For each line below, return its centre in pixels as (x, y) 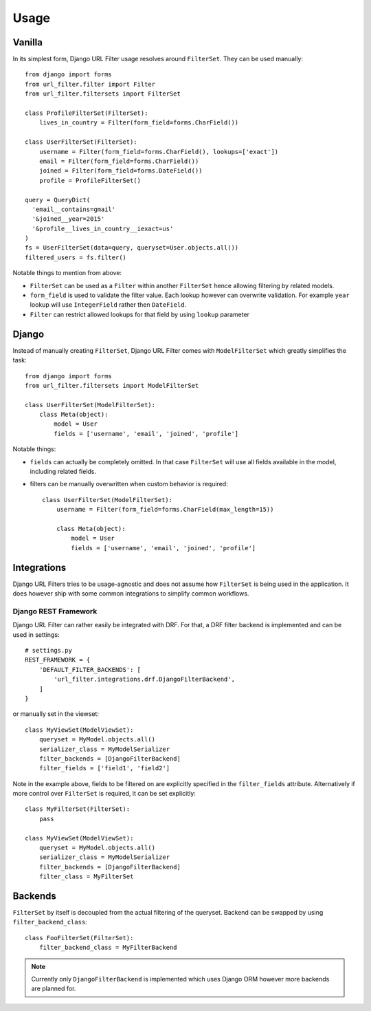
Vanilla (27, 42)
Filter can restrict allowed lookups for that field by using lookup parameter (140, 314)
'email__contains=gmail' (74, 209)
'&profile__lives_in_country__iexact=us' (103, 228)
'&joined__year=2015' (68, 219)
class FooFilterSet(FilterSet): (79, 938)
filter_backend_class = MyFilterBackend (108, 948)
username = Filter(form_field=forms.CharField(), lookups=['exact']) (159, 152)
